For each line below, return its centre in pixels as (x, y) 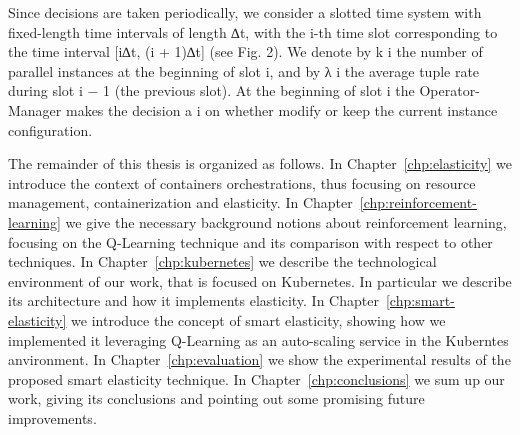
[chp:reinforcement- (418, 202)
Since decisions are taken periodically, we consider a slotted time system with (245, 12)
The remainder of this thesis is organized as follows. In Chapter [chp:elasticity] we (260, 163)
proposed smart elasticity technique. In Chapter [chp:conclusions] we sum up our (256, 378)
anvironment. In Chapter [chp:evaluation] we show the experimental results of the (259, 359)
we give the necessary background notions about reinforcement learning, (286, 221)
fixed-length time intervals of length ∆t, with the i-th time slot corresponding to (253, 31)
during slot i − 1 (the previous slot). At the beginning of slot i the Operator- (244, 90)
